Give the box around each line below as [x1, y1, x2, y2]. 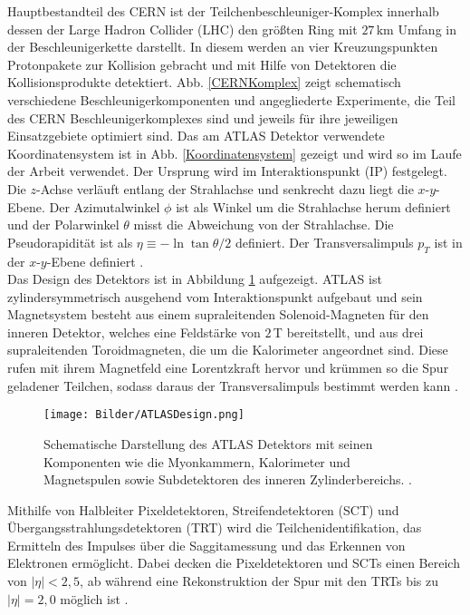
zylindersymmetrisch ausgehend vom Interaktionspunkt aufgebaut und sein [7, 287, 423, 306]
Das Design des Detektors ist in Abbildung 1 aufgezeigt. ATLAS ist [7, 269, 382, 288]
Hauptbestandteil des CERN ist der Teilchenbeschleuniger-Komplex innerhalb [7, 2, 439, 20]
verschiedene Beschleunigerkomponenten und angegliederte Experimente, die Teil [7, 90, 456, 109]
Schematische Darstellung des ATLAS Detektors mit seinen [43, 434, 373, 453]
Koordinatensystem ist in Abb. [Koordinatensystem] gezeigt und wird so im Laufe [7, 143, 462, 162]
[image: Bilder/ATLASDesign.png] [43, 408, 245, 422]
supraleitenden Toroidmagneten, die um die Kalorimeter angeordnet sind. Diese [7, 340, 448, 359]
